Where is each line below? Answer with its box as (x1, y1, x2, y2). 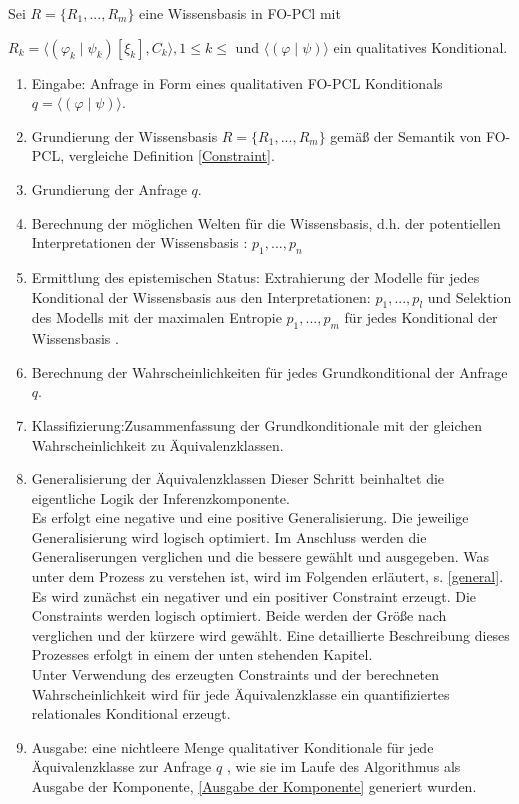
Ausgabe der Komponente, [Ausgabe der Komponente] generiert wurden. (31, 776, 477, 797)
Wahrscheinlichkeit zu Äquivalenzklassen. (31, 434, 284, 455)
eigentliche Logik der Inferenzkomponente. (31, 487, 290, 508)
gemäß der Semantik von (330, 125, 482, 146)
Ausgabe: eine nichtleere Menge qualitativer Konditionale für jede (31, 736, 434, 757)
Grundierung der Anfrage (31, 178, 187, 199)
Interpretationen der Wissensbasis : (31, 232, 248, 253)
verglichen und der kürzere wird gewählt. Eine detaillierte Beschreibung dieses (31, 624, 510, 645)
